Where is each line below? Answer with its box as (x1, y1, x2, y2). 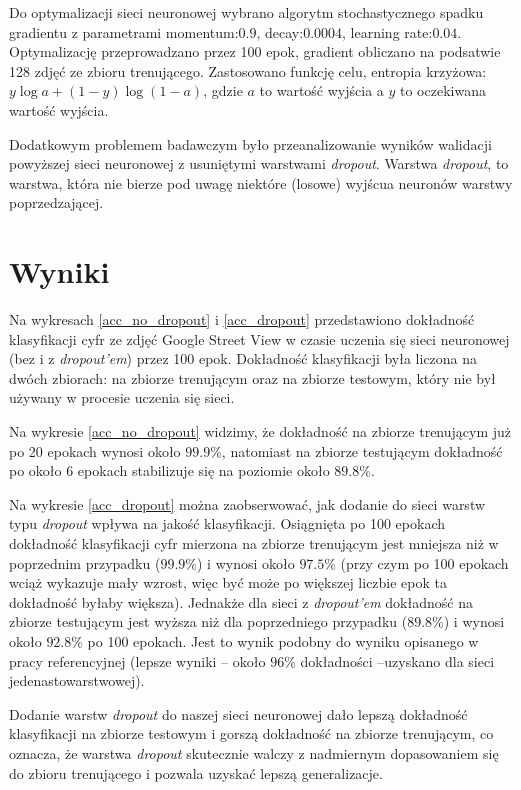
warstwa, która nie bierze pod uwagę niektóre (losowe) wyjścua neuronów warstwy (9, 172, 513, 193)
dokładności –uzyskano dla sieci (300, 650, 495, 671)
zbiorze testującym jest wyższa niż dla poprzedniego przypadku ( (9, 611, 408, 632)
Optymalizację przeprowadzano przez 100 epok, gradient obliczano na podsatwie (9, 41, 501, 62)
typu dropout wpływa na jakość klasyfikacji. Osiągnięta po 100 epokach (9, 513, 446, 534)
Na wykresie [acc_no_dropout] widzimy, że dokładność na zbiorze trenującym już (9, 421, 512, 442)
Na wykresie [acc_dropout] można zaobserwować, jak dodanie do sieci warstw (9, 493, 486, 514)
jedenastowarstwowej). (9, 670, 145, 691)
